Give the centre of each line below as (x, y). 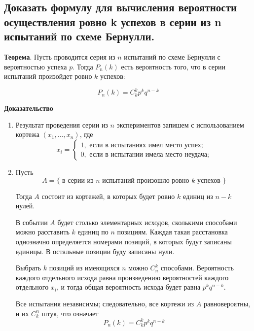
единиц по (93, 232)
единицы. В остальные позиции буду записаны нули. (95, 251)
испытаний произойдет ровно (48, 76)
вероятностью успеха (36, 66)
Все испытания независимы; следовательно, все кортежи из (105, 303)
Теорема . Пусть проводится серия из (60, 56)
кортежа (27, 134)
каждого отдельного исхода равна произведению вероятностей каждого (122, 277)
